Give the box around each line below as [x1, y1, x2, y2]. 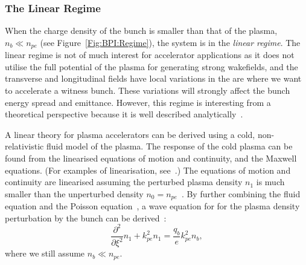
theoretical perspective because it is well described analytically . [5, 108, 243, 120]
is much [256, 175, 285, 188]
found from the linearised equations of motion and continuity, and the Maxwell [5, 152, 297, 165]
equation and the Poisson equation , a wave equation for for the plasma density [5, 200, 300, 212]
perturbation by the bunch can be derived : [5, 211, 167, 224]
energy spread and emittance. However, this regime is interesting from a [5, 96, 271, 108]
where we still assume [5, 247, 85, 260]
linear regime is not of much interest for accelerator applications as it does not [5, 48, 295, 61]
